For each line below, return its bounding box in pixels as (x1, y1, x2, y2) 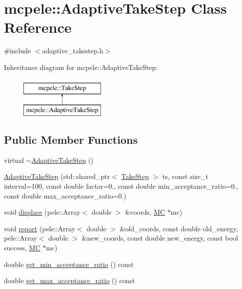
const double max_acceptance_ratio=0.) (4, 190, 126, 200)
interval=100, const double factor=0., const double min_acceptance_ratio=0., (4, 181, 239, 191)
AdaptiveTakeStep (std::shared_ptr (4, 171, 110, 181)
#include (4, 45, 31, 56)
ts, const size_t (162, 171, 208, 181)
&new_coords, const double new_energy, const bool (81, 233, 238, 243)
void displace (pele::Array (4, 207, 81, 217)
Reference (4, 17, 72, 37)
